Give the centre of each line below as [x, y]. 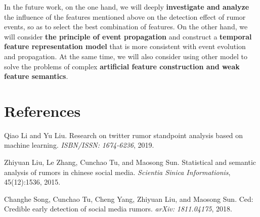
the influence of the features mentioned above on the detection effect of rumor [125, 16]
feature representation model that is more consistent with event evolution [125, 46]
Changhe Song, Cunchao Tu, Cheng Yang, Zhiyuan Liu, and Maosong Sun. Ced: [129, 199]
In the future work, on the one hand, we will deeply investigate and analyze [127, 7]
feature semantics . [36, 76]
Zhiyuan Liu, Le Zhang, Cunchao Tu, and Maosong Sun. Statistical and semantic [130, 162]
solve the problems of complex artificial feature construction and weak [122, 66]
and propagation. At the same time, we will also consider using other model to [126, 56]
